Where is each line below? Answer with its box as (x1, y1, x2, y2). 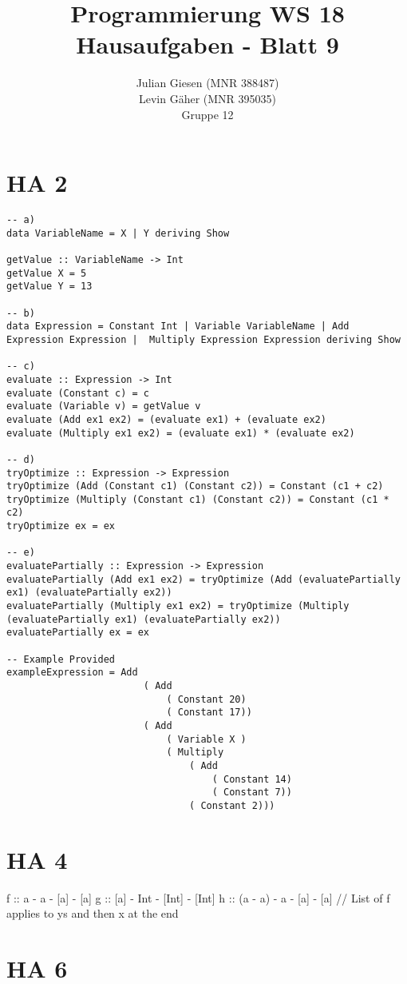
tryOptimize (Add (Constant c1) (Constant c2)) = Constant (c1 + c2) (6, 480, 384, 492)
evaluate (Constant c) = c (6, 387, 149, 399)
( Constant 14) (211, 773, 292, 785)
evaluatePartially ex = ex (6, 627, 149, 639)
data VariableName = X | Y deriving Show (6, 227, 230, 239)
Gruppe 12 (181, 106, 234, 122)
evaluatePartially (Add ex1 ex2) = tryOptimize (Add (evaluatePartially (6, 573, 401, 585)
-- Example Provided (6, 653, 116, 665)
